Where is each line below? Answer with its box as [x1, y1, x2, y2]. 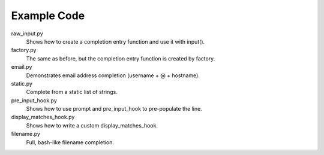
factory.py [11, 47, 37, 54]
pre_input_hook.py [11, 96, 57, 104]
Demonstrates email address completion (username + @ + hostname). [26, 72, 200, 79]
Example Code [11, 9, 85, 22]
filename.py [11, 130, 40, 138]
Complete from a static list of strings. [26, 89, 118, 96]
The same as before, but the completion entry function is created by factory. [26, 54, 215, 62]
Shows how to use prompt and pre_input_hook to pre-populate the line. [26, 105, 202, 113]
